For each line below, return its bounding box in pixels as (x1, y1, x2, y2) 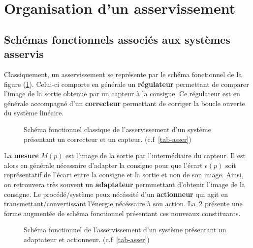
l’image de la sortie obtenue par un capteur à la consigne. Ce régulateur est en (4, 88, 240, 99)
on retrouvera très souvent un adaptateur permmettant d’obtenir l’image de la (4, 179, 245, 189)
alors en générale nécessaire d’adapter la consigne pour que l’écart (4, 160, 203, 170)
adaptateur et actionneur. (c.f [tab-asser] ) (24, 234, 150, 244)
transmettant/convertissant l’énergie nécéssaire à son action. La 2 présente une (4, 198, 243, 209)
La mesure (4, 150, 39, 161)
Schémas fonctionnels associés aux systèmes (4, 31, 230, 47)
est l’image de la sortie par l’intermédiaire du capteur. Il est (65, 150, 246, 161)
